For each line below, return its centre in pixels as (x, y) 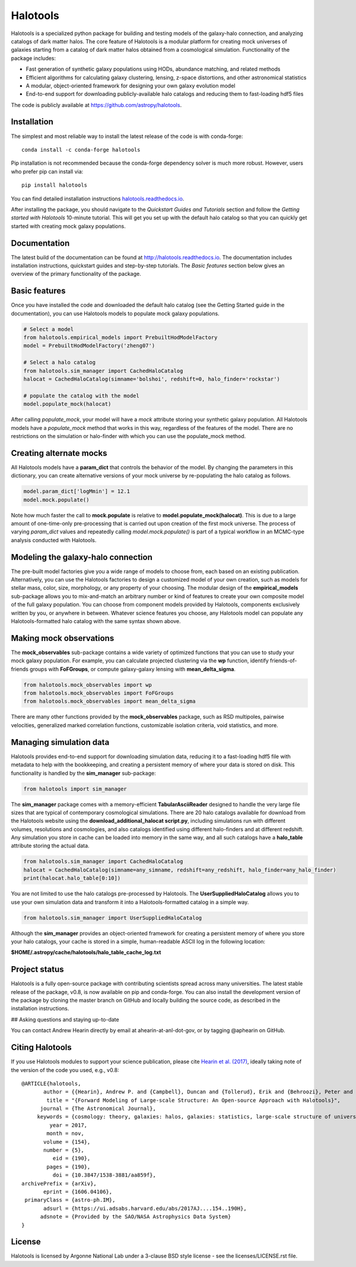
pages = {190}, (69, 1167)
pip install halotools (55, 185)
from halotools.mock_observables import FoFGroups (99, 693)
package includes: (34, 58)
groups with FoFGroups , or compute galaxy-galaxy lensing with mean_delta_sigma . (133, 669)
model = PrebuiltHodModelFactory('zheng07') (89, 346)
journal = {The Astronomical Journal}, (98, 1109)
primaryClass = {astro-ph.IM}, (70, 1200)
